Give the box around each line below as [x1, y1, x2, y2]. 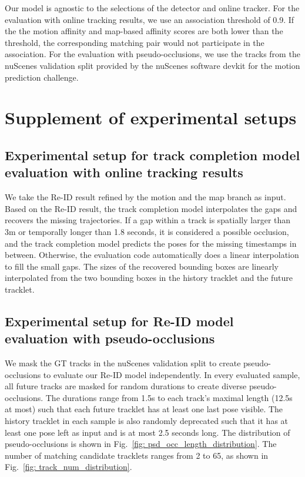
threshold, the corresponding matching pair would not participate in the [5, 36, 264, 48]
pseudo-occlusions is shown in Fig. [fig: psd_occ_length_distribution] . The [5, 438, 277, 450]
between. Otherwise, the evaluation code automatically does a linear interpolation [5, 249, 299, 261]
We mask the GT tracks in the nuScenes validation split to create [5, 357, 241, 369]
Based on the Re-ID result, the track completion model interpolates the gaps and [5, 202, 297, 214]
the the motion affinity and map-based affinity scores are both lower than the [5, 25, 283, 37]
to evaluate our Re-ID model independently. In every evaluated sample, [43, 368, 300, 380]
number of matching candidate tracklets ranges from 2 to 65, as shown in [5, 449, 269, 461]
